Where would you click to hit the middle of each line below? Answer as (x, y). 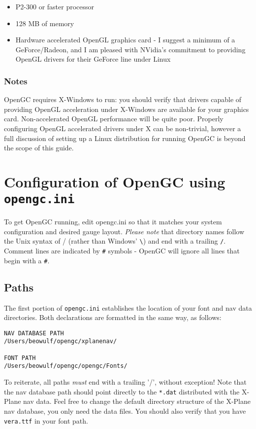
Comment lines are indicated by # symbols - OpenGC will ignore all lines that (122, 251)
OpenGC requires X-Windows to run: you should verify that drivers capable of (123, 99)
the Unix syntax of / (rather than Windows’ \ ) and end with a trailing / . (115, 241)
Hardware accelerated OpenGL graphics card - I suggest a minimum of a (125, 40)
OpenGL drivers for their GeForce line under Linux (93, 59)
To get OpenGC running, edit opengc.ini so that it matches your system (113, 222)
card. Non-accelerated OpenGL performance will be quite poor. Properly (114, 119)
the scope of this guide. (39, 148)
